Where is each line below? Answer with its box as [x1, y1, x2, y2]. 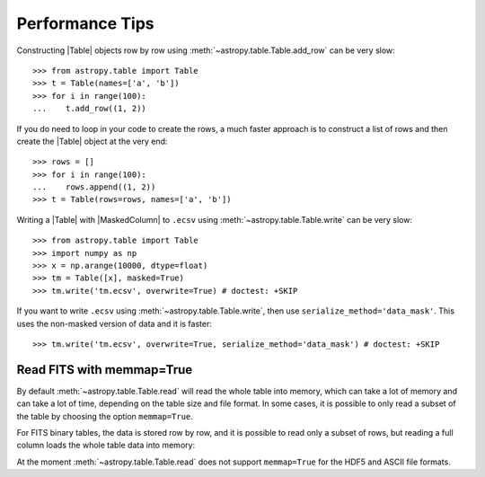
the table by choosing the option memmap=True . [16, 411, 193, 421]
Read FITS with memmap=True [16, 362, 193, 377]
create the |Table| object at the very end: [16, 136, 168, 146]
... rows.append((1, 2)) [32, 182, 156, 192]
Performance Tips [16, 13, 154, 33]
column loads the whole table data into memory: [16, 440, 196, 451]
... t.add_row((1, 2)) [32, 103, 147, 114]
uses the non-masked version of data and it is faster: [16, 318, 213, 329]
